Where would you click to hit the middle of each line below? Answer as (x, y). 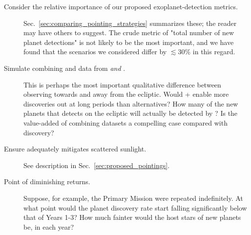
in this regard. (214, 52)
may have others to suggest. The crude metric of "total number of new (129, 32)
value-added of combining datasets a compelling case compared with (125, 122)
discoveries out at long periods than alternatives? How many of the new (131, 103)
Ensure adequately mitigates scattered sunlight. (75, 149)
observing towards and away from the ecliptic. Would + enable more (126, 94)
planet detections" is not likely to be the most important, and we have (129, 42)
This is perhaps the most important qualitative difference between (122, 84)
